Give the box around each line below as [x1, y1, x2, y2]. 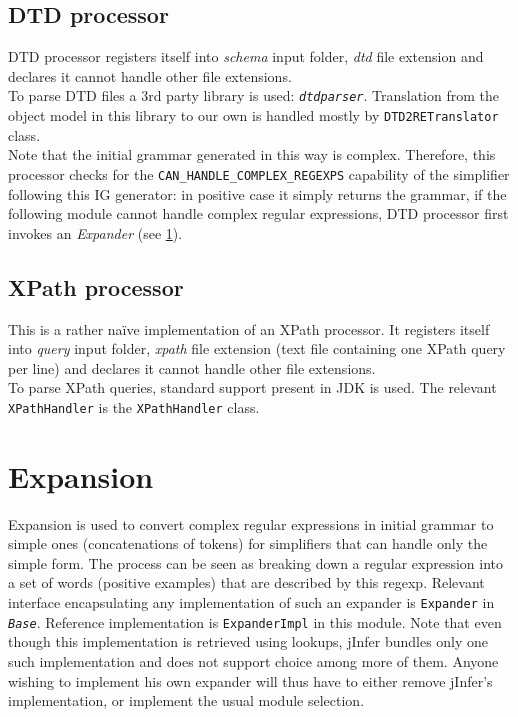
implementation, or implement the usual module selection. [8, 690, 365, 711]
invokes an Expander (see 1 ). [8, 222, 183, 243]
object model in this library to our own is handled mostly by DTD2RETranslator [8, 105, 499, 126]
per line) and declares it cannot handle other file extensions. [8, 357, 376, 378]
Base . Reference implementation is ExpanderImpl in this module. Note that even [8, 611, 502, 632]
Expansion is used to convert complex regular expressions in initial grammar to [8, 513, 494, 534]
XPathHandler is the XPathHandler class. [8, 396, 260, 417]
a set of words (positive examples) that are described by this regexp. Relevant [8, 572, 485, 593]
